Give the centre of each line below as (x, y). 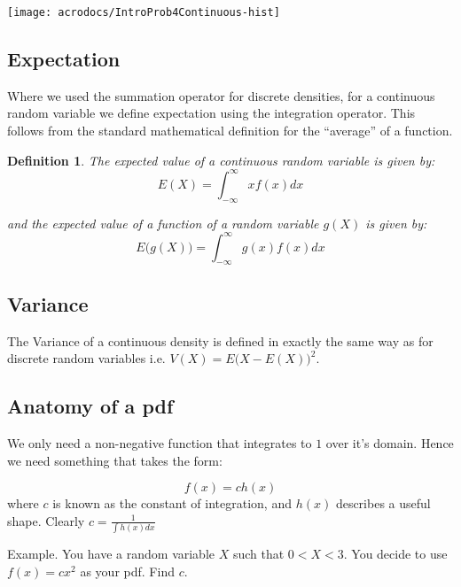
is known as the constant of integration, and (172, 503)
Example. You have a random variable (111, 554)
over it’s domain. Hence (390, 443)
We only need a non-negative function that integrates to (160, 443)
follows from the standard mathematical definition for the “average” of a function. (230, 131)
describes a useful (383, 503)
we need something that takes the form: (115, 460)
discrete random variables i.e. (86, 358)
